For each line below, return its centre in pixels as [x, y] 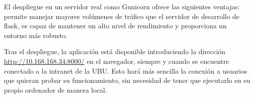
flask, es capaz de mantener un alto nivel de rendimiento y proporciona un [115, 26]
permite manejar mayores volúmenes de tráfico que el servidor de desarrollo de [122, 16]
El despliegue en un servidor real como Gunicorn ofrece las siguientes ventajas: [122, 6]
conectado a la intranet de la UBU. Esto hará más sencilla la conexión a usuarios [126, 70]
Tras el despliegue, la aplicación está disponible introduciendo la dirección [115, 51]
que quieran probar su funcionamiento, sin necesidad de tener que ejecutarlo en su [127, 80]
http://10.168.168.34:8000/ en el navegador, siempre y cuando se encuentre [116, 61]
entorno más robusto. [36, 35]
